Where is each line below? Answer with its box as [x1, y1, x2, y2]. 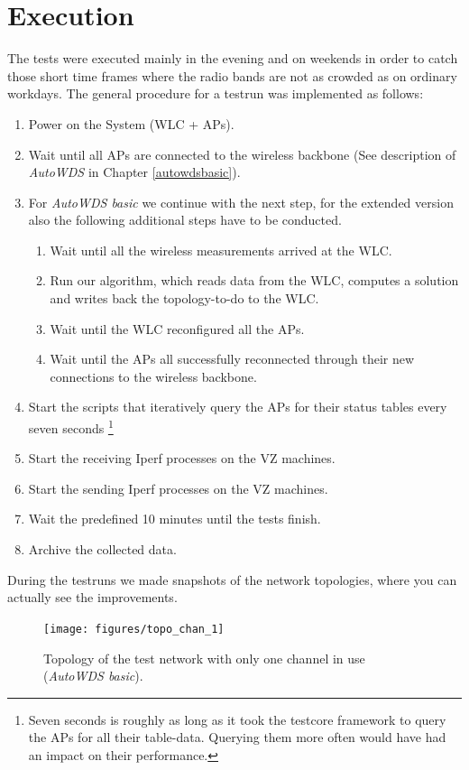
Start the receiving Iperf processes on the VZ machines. [28, 449, 336, 468]
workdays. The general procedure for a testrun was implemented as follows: [7, 84, 424, 103]
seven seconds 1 [28, 416, 114, 437]
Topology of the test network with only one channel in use [43, 648, 365, 667]
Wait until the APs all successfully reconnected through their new [50, 349, 415, 368]
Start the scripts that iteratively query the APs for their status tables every [28, 397, 447, 416]
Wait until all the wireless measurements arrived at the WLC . [50, 240, 392, 259]
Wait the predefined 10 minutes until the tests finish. [28, 509, 321, 528]
